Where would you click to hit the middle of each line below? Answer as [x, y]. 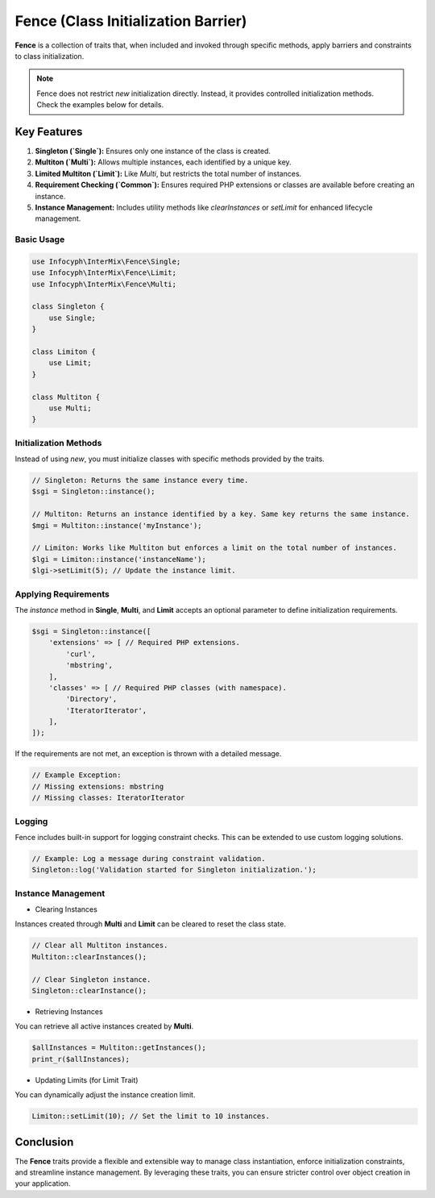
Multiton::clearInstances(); [89, 957]
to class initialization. [50, 56]
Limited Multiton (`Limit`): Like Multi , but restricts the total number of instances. [168, 173]
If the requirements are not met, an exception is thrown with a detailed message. [148, 754]
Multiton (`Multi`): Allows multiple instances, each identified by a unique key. [163, 162]
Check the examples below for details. [100, 105]
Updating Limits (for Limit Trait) [87, 1079]
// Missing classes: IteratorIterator [108, 798]
